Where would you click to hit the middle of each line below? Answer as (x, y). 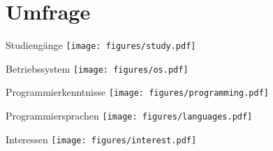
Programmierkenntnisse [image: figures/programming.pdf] (137, 92)
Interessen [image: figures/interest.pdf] (101, 139)
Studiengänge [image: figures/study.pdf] (101, 45)
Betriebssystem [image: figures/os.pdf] (97, 68)
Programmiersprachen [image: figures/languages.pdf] (129, 116)
